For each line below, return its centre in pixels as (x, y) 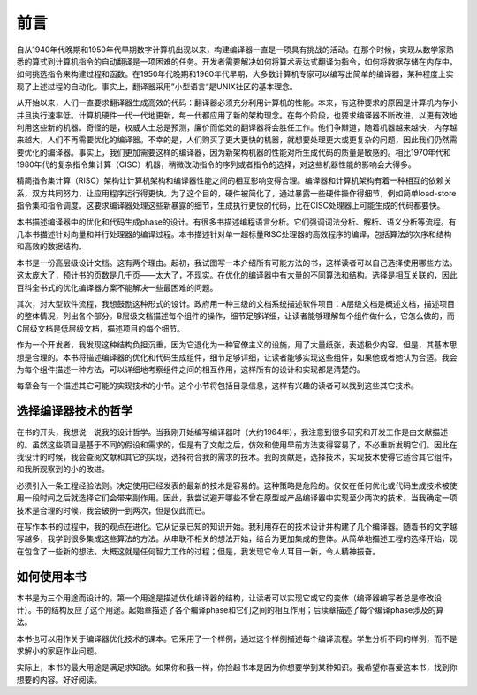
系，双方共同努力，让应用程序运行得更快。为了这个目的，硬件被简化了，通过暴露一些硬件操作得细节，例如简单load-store (236, 193)
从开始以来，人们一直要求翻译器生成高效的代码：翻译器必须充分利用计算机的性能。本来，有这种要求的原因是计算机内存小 (237, 103)
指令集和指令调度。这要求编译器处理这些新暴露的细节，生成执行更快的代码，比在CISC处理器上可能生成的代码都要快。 (231, 206)
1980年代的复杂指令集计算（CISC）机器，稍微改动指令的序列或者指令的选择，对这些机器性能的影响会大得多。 (216, 164)
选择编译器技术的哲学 (74, 411)
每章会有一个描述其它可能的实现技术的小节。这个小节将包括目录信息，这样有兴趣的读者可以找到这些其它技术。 (217, 386)
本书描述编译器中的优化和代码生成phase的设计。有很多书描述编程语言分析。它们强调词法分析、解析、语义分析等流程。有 (236, 222)
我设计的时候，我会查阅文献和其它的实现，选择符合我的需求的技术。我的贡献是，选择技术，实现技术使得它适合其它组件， (237, 457)
